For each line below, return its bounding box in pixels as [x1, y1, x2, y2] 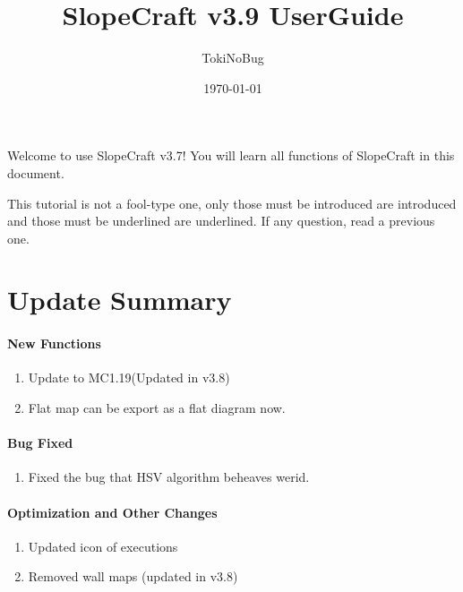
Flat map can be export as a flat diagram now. [28, 399, 286, 417]
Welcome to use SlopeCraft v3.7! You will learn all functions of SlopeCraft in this [7, 146, 455, 165]
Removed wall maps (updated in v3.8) [28, 567, 238, 586]
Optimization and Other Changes [7, 502, 218, 521]
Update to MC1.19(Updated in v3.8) [28, 368, 230, 387]
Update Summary [7, 281, 232, 318]
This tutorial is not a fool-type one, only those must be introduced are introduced [7, 193, 457, 212]
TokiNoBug [201, 48, 264, 67]
